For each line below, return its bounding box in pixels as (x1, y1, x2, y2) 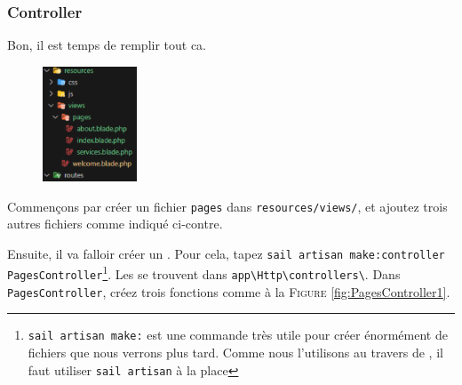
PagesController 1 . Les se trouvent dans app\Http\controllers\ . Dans (7, 262, 401, 284)
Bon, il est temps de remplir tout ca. (7, 36, 207, 54)
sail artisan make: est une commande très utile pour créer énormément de (28, 325, 448, 344)
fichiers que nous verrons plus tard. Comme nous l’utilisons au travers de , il (28, 343, 443, 362)
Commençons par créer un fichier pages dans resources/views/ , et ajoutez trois (7, 197, 448, 215)
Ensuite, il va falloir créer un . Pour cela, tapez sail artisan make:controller (7, 244, 445, 262)
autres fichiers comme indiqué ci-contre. (7, 214, 223, 233)
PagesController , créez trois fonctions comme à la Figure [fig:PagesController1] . (7, 282, 450, 301)
